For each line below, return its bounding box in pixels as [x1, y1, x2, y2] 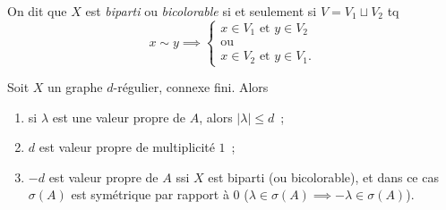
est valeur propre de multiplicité [39, 138, 215, 156]
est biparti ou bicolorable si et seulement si [85, 2, 317, 20]
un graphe [47, 78, 103, 97]
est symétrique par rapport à [71, 185, 229, 204]
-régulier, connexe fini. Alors [113, 78, 269, 97]
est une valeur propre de [52, 107, 186, 126]
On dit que [7, 2, 67, 20]
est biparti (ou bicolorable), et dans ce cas [208, 167, 439, 186]
